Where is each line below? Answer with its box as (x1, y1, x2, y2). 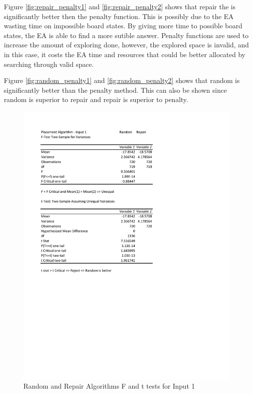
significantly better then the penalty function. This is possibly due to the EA (4, 11, 234, 21)
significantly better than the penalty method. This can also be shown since (4, 84, 227, 95)
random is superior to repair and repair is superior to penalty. (4, 94, 188, 104)
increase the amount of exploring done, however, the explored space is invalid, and (4, 40, 249, 50)
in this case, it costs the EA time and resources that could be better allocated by (4, 49, 246, 59)
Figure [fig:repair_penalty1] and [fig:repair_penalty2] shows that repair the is (4, 1, 236, 11)
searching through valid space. (4, 59, 94, 69)
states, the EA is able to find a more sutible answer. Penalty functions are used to (4, 30, 249, 40)
